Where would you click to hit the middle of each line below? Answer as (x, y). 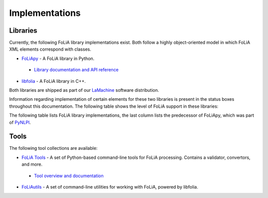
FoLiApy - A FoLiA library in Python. (58, 58)
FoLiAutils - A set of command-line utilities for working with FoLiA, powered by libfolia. (110, 187)
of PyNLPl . (20, 122)
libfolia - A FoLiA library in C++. (54, 81)
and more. (32, 164)
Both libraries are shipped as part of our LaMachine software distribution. (84, 90)
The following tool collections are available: (53, 148)
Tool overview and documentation (69, 176)
